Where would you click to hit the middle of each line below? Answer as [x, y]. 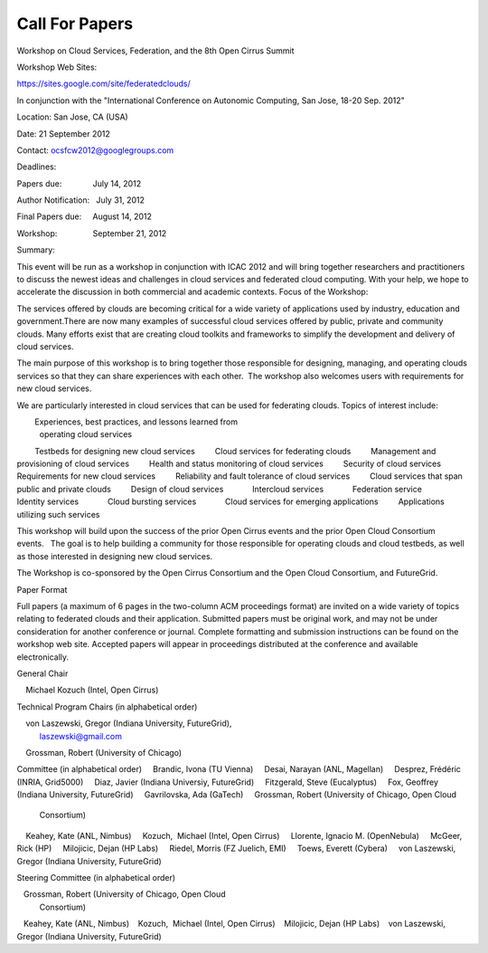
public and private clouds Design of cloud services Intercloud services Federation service [219, 489]
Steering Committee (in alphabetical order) [96, 878]
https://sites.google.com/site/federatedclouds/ [104, 84]
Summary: [36, 250]
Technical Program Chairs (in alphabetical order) [107, 707]
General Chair [42, 673]
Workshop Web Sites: [57, 67]
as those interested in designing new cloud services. [115, 556]
